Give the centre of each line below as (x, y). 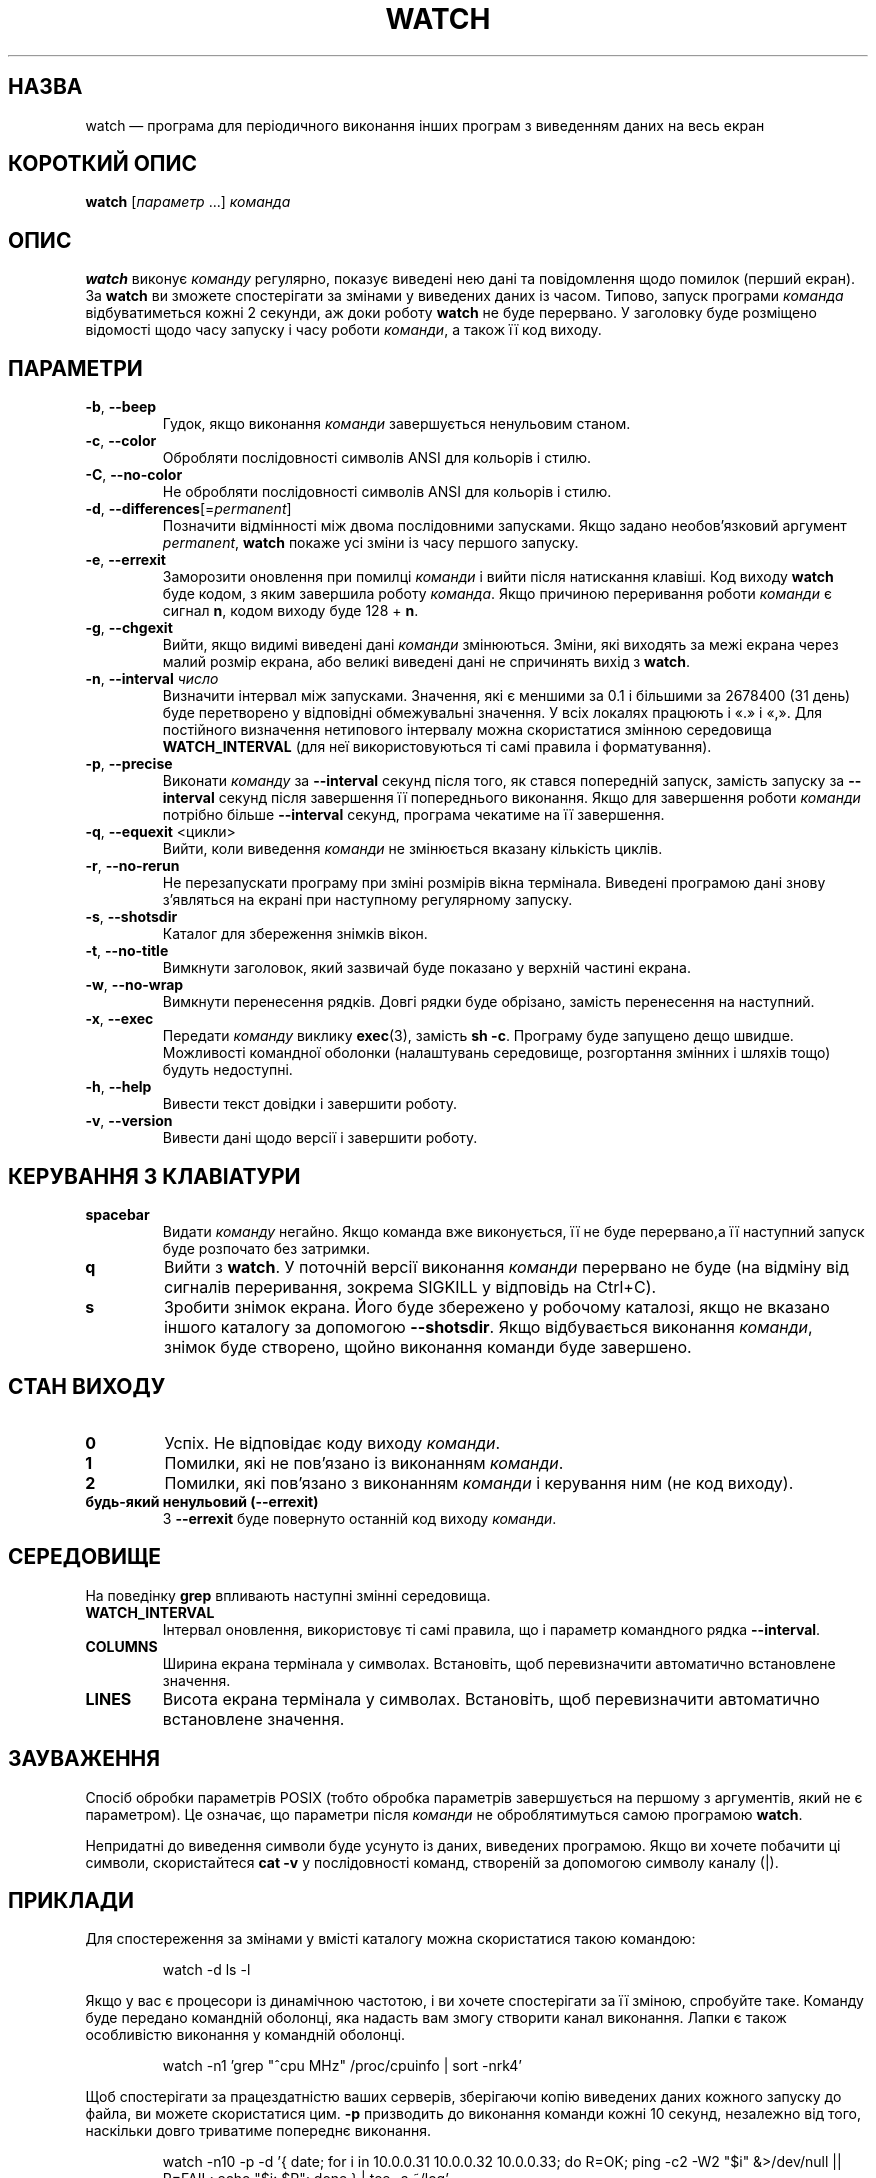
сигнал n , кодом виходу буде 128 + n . (290, 611)
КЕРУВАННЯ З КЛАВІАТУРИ (154, 1176)
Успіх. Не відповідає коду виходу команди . (332, 1442)
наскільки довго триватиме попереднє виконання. (258, 2131)
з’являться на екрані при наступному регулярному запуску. (367, 900)
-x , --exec (119, 1019)
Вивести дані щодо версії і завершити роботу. (320, 1138)
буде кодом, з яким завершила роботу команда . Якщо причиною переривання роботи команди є (497, 594)
